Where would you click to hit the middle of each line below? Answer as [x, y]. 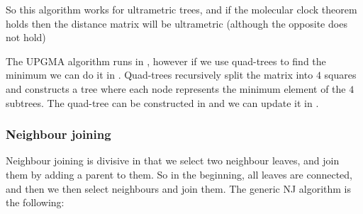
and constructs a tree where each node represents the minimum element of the [176, 88]
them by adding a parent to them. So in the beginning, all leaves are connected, [179, 174]
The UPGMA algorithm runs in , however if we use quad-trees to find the [166, 61]
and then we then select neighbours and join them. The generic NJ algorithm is [179, 188]
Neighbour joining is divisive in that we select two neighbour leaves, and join [173, 160]
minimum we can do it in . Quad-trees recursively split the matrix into [160, 75]
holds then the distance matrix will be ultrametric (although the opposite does [177, 23]
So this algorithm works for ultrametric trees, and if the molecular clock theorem [181, 9]
